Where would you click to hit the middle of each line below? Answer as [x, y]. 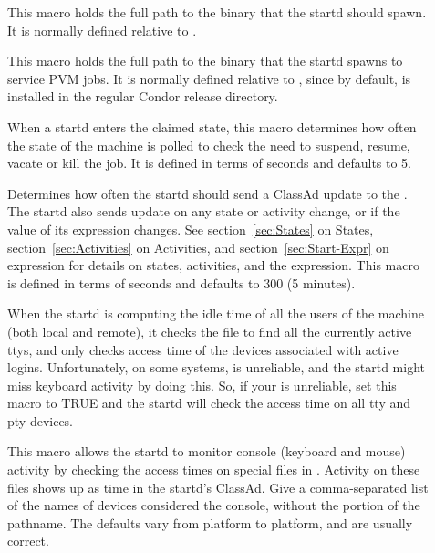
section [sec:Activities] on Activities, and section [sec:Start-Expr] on [198, 247]
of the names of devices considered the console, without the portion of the [214, 505]
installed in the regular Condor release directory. [143, 96]
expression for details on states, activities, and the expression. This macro [213, 265]
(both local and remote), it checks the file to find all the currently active [210, 331]
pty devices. [41, 420]
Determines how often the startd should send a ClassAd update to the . [207, 193]
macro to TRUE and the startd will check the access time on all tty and [209, 403]
